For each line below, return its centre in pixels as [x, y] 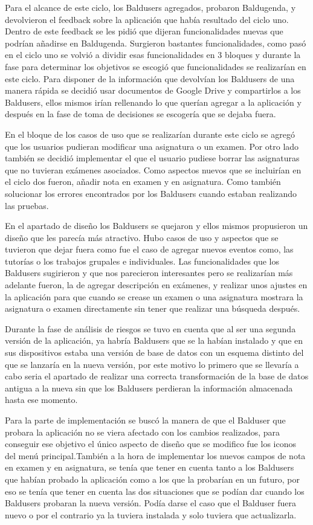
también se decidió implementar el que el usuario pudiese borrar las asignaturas [152, 158]
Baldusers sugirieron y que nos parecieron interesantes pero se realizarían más [149, 273]
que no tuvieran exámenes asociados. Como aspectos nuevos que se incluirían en [153, 169]
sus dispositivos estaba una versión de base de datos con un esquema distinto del [154, 353]
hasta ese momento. [41, 400]
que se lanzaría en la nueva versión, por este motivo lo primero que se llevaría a [152, 364]
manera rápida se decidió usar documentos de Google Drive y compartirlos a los [153, 90]
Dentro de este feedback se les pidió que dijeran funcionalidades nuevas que [144, 31]
